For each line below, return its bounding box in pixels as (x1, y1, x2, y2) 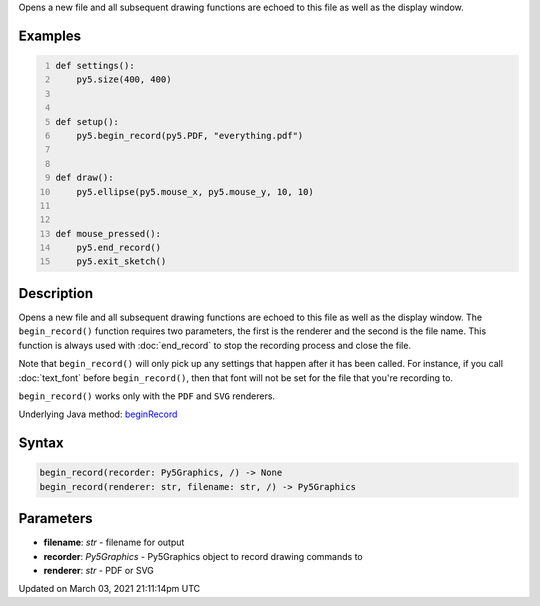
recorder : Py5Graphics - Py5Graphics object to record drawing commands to (43, 550, 364, 562)
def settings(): (55, 60, 135, 71)
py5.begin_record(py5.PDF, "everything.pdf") (76, 130, 304, 141)
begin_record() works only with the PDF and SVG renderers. (18, 390, 275, 402)
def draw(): (55, 172, 114, 184)
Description (18, 285, 94, 302)
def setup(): (55, 116, 120, 127)
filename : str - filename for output (43, 536, 185, 549)
